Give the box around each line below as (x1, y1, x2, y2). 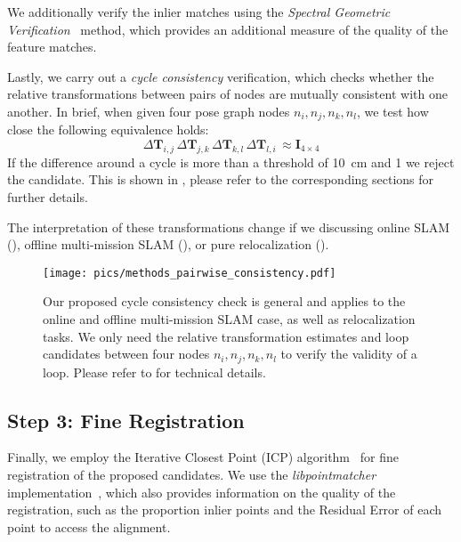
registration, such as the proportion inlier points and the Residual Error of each (7, 500, 442, 519)
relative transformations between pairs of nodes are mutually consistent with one (7, 85, 448, 103)
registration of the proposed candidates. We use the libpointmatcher (7, 465, 376, 484)
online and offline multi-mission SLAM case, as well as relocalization (43, 310, 416, 328)
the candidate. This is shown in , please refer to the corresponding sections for (7, 170, 434, 189)
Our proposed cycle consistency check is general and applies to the (43, 292, 406, 311)
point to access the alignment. (7, 517, 171, 536)
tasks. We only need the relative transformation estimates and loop (43, 327, 409, 345)
